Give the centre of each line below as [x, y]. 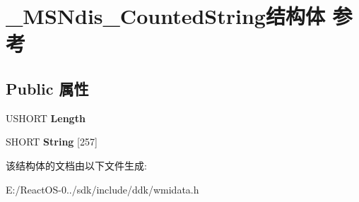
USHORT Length [46, 118]
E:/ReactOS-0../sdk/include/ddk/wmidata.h [102, 189]
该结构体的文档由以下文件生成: [76, 165]
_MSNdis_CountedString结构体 [165, 16]
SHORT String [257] [52, 142]
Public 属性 [47, 88]
